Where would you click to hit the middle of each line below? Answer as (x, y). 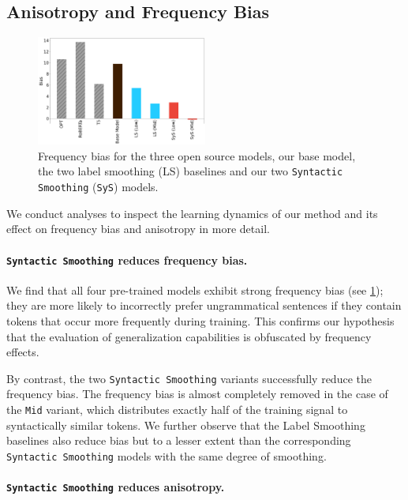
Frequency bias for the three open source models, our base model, (197, 155)
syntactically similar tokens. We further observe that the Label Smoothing (186, 425)
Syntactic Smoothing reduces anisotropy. (116, 487)
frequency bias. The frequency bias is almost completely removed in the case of (197, 394)
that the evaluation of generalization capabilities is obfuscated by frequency (189, 336)
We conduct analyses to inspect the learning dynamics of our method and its (192, 213)
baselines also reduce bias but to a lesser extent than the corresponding (179, 440)
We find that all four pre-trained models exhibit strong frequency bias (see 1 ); (195, 289)
